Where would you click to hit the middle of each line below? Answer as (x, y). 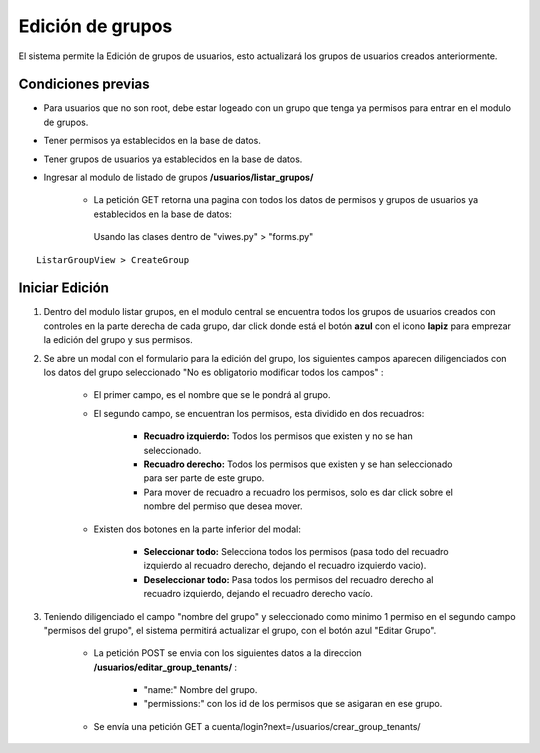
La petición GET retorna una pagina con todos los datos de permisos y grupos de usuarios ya (286, 200)
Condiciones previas (84, 84)
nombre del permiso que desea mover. (223, 506)
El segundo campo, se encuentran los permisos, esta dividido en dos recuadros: (259, 413)
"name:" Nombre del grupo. (200, 690)
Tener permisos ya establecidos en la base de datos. (152, 141)
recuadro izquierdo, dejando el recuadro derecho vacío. (258, 594)
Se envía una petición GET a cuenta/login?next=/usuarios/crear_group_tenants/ (257, 726)
